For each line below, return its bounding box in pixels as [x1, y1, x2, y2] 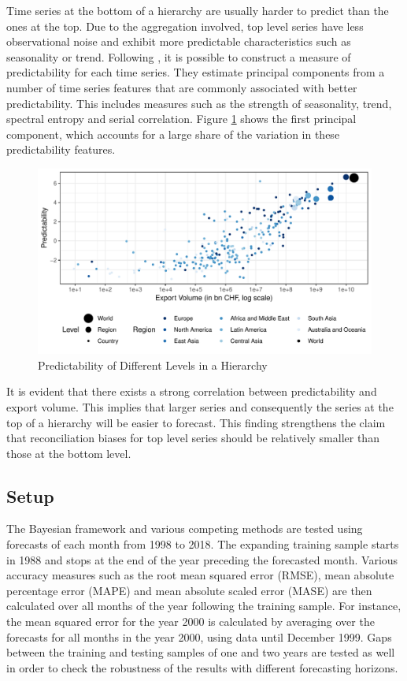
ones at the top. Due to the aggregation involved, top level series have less [6, 17, 364, 34]
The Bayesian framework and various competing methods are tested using [6, 520, 363, 537]
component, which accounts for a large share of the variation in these [6, 125, 340, 142]
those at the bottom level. [6, 445, 131, 461]
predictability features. [6, 141, 116, 158]
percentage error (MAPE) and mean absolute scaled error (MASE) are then [6, 582, 372, 598]
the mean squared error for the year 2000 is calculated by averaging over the [6, 613, 375, 630]
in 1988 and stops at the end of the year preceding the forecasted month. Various [6, 551, 398, 567]
